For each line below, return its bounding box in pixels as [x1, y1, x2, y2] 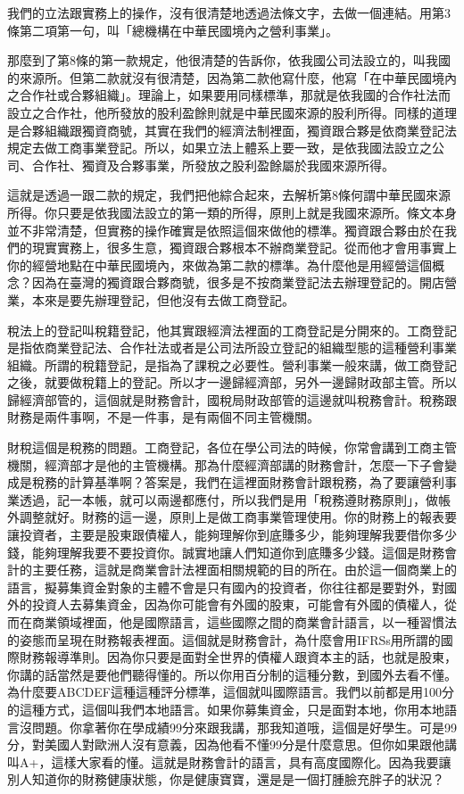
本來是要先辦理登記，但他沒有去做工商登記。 [31, 290, 294, 309]
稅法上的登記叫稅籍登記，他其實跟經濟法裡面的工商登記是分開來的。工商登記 [7, 320, 457, 339]
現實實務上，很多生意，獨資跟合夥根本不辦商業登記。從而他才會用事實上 [31, 238, 457, 257]
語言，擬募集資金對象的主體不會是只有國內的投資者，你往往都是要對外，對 [7, 577, 444, 596]
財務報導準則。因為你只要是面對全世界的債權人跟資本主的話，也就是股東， [19, 648, 457, 666]
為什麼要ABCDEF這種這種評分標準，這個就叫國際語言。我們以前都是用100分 [7, 682, 454, 701]
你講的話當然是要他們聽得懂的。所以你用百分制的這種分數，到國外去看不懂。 [7, 665, 457, 683]
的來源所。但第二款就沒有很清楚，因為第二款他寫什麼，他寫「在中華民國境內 [7, 68, 457, 87]
